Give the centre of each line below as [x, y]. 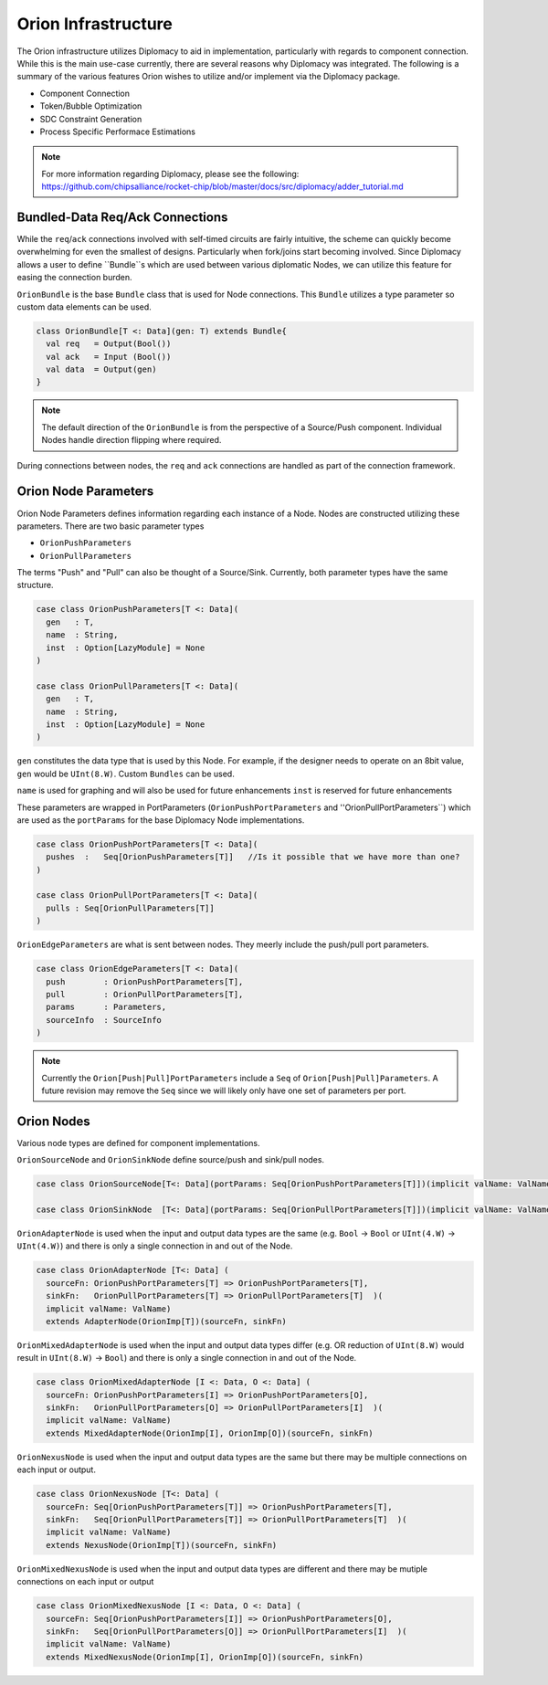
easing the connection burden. [74, 278]
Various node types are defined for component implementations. [138, 1143]
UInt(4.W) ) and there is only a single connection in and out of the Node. [155, 1246]
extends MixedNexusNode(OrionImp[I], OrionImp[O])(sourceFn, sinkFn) [205, 1657]
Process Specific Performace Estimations [118, 132]
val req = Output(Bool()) [109, 344]
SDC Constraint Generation [91, 119]
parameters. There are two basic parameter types [111, 526]
